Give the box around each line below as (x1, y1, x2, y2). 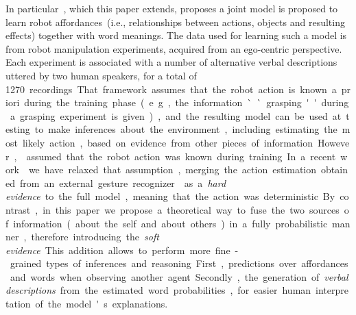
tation (5, 297, 31, 311)
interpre (316, 283, 348, 297)
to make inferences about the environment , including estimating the (34, 122, 337, 136)
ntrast (5, 202, 31, 216)
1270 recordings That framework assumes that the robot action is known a (5, 81, 337, 96)
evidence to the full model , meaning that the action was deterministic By (5, 189, 335, 203)
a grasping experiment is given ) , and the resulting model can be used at (10, 108, 342, 123)
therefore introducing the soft (31, 229, 159, 244)
